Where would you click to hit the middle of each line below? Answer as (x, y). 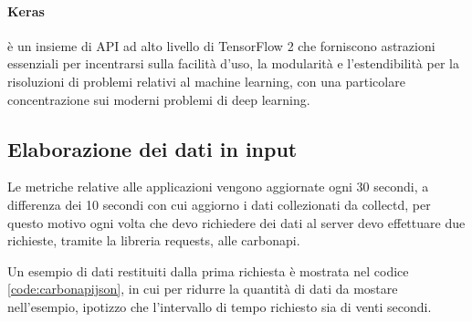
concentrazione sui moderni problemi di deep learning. (159, 99)
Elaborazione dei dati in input (152, 148)
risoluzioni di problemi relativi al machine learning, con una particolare (206, 81)
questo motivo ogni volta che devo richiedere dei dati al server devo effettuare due (236, 222)
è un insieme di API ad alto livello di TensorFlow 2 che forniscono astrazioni (221, 45)
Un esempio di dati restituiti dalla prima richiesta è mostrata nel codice (208, 270)
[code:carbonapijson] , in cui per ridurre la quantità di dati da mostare (203, 289)
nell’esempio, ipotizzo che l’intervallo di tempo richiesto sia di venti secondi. (220, 306)
